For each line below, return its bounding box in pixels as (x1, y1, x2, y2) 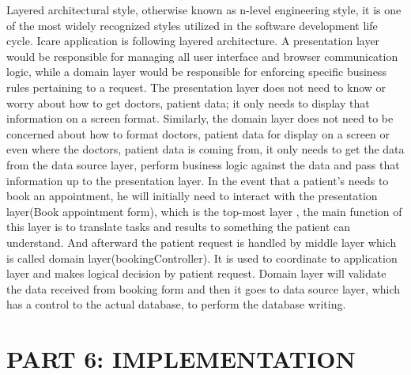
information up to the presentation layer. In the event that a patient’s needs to (6, 172, 389, 188)
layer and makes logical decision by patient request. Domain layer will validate (6, 265, 386, 282)
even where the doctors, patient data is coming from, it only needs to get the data (6, 141, 405, 157)
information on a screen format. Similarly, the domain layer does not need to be (6, 110, 394, 127)
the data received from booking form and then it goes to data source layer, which (6, 280, 401, 297)
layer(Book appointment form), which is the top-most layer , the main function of (6, 203, 402, 219)
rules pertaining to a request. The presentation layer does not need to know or (6, 78, 386, 95)
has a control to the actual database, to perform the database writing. (6, 296, 346, 312)
